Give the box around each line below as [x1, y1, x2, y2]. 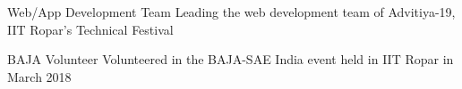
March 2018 [7, 67, 72, 85]
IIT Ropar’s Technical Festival [7, 20, 174, 38]
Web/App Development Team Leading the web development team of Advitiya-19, [7, 3, 456, 20]
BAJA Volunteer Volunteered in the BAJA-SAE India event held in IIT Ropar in [7, 50, 454, 69]
